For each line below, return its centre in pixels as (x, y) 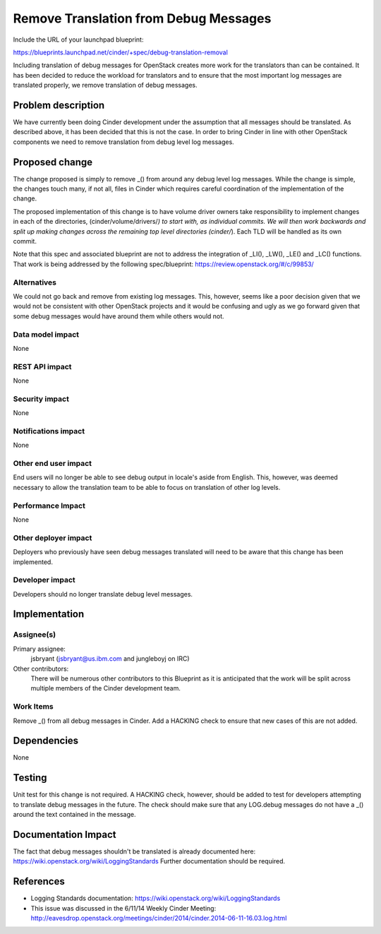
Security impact (41, 399)
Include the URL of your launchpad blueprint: (78, 40)
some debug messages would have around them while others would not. (119, 316)
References (39, 881)
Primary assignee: (40, 649)
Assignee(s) (35, 635)
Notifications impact (49, 431)
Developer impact (44, 580)
